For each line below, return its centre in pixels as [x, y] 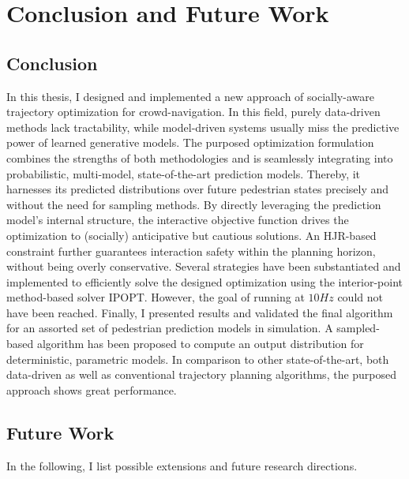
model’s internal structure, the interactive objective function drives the [178, 220]
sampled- [358, 328]
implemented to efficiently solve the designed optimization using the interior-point [204, 281]
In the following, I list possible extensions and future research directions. [182, 465]
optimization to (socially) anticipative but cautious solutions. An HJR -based [191, 235]
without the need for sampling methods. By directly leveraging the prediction [194, 204]
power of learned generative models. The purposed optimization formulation [190, 142]
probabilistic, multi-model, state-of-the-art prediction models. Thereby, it [184, 173]
